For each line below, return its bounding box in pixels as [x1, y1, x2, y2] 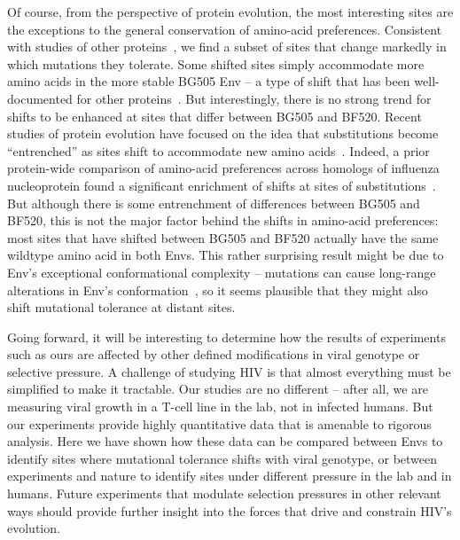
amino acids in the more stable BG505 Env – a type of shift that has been [7, 72, 410, 90]
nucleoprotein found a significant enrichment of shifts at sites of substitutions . [7, 176, 436, 194]
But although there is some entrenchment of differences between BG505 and [7, 193, 420, 212]
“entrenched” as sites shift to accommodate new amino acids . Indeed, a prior [7, 141, 430, 160]
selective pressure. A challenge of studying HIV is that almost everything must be [7, 362, 451, 380]
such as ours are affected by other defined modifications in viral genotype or [7, 345, 420, 364]
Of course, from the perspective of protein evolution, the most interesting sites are [7, 3, 454, 20]
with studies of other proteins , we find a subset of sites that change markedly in [7, 37, 447, 56]
